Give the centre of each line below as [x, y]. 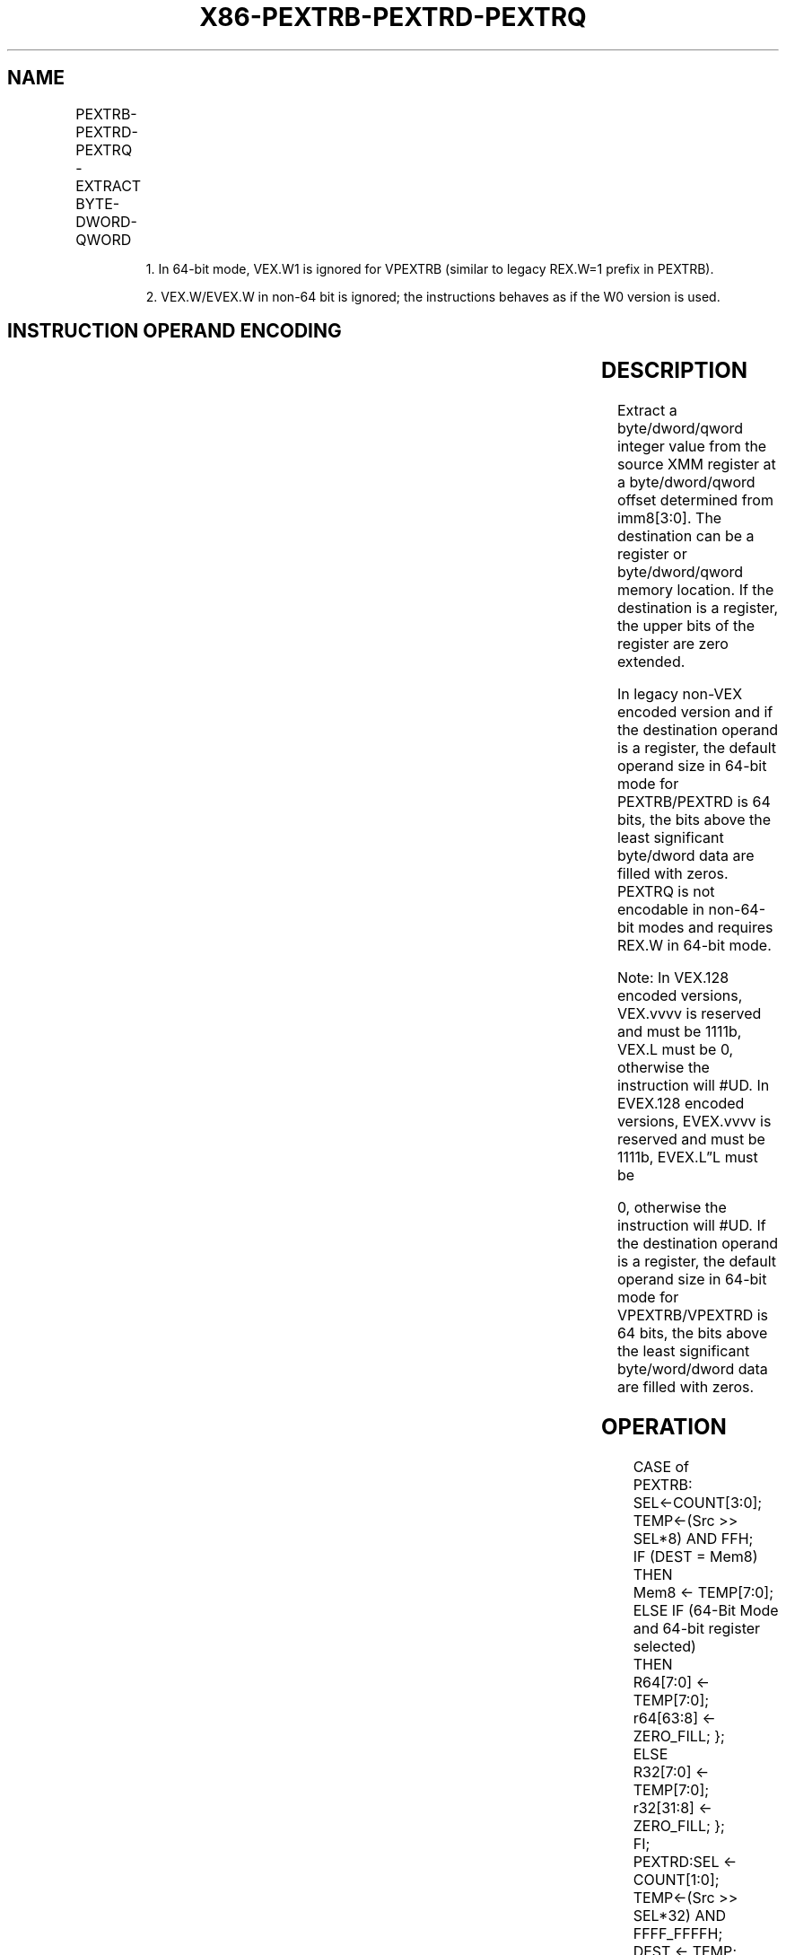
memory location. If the [695, 590]
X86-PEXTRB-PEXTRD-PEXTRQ [393, 17]
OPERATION [664, 1427]
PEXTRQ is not [666, 892]
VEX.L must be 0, [675, 1050]
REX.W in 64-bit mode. [694, 946]
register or [652, 554]
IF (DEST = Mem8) [695, 1557]
